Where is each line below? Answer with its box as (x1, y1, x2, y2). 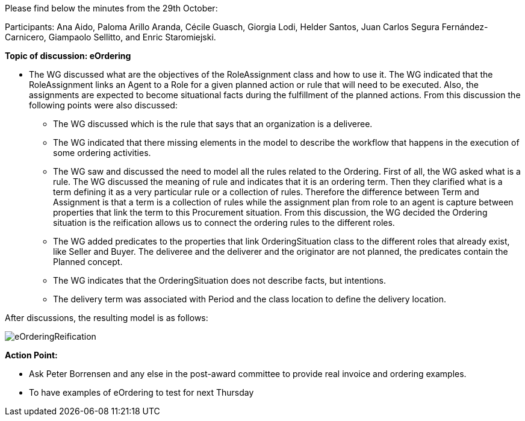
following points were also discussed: (29, 100, 178, 110)
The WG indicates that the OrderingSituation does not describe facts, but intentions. (53, 275, 386, 285)
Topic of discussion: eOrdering (5, 51, 131, 61)
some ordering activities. (53, 148, 151, 158)
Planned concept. (53, 257, 123, 267)
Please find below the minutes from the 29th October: (5, 3, 218, 13)
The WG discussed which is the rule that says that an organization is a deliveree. (53, 119, 373, 129)
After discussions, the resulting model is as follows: (5, 313, 208, 323)
